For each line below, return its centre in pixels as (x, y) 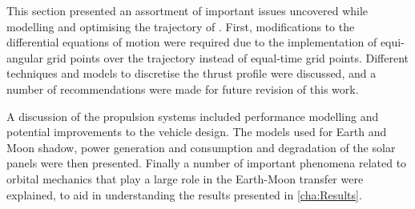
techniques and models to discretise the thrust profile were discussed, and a (191, 73)
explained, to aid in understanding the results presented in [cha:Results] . (184, 194)
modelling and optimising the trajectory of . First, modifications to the (181, 26)
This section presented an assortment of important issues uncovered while (187, 10)
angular (25, 57)
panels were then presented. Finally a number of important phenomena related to (207, 163)
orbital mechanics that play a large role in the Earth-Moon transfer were (185, 178)
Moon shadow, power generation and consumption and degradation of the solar (201, 147)
